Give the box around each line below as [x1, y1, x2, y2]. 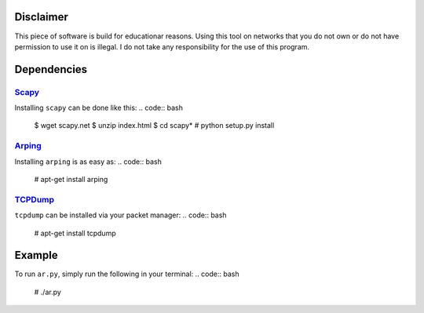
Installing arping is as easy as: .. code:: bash [14, 157, 163, 166]
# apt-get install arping [34, 174, 108, 184]
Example [14, 249, 58, 262]
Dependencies [14, 63, 88, 76]
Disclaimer [14, 10, 68, 24]
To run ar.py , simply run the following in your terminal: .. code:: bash [14, 269, 239, 278]
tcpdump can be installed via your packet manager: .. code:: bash [14, 210, 227, 220]
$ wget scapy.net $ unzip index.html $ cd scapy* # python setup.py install [34, 121, 275, 130]
